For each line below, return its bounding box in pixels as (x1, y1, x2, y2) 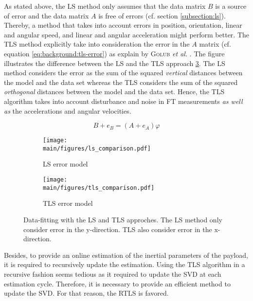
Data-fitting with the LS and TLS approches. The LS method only (23, 214, 222, 224)
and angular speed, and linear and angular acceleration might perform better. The (4, 29, 250, 39)
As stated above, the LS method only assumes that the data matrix (4, 1, 206, 11)
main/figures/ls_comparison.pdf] (43, 145, 151, 152)
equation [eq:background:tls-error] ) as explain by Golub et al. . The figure (4, 48, 225, 58)
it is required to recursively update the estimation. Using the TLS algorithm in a (4, 259, 245, 269)
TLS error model (43, 198, 93, 208)
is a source (215, 1, 247, 11)
